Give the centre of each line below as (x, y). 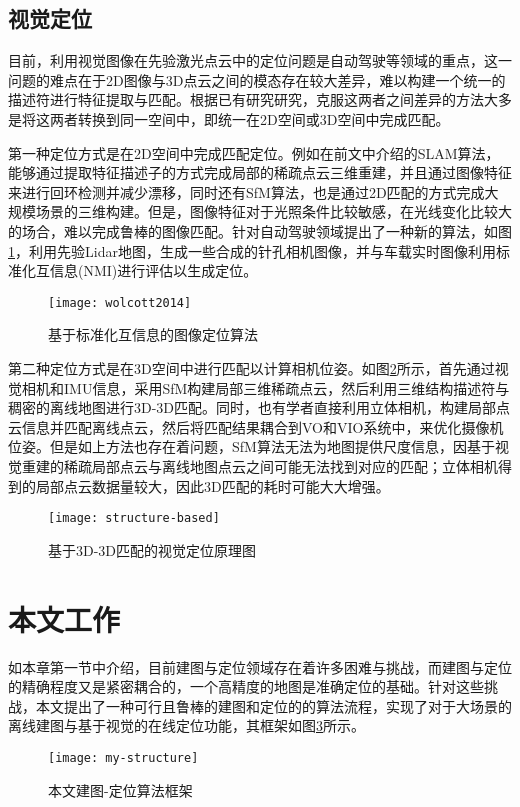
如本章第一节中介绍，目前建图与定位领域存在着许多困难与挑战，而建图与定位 (260, 666)
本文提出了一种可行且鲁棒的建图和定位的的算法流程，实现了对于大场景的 (273, 705)
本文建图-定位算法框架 (120, 789)
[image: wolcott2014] (120, 302)
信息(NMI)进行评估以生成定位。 (153, 270)
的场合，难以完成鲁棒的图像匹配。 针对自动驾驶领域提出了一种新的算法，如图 (260, 230)
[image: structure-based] (134, 518)
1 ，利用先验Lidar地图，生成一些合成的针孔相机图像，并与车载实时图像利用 (252, 250)
